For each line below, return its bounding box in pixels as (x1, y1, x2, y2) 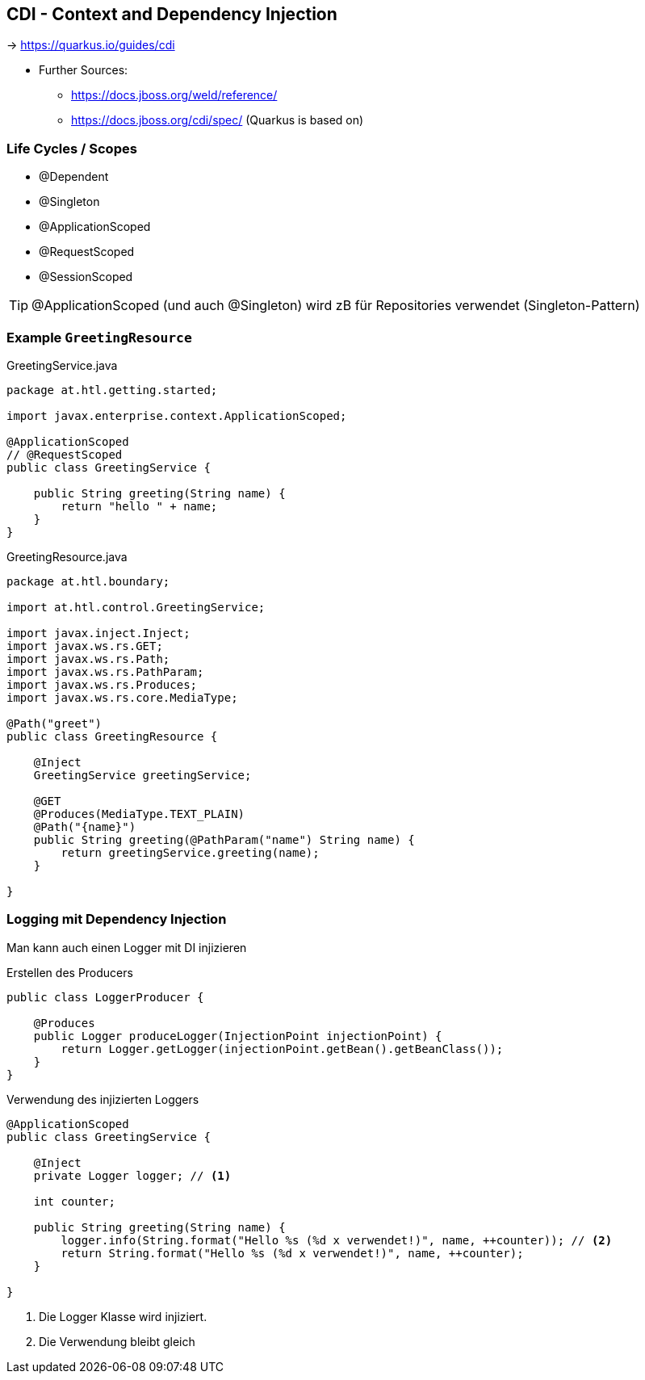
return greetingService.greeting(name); (61, 845, 320, 859)
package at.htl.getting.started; (6, 383, 218, 396)
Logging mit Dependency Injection (6, 911, 227, 928)
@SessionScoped (39, 270, 133, 284)
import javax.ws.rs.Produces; (6, 677, 198, 691)
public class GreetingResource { (6, 729, 218, 743)
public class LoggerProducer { (6, 990, 204, 1004)
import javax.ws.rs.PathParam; (6, 665, 204, 678)
